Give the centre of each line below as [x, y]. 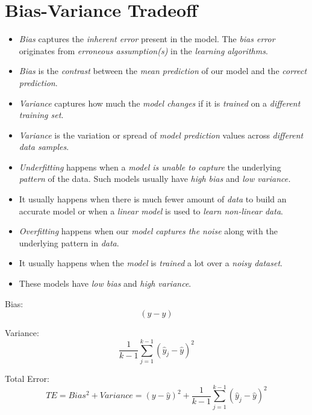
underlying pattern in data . [69, 242]
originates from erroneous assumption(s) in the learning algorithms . [143, 50]
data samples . [44, 147]
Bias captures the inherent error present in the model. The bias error [147, 39]
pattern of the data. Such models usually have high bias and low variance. [155, 179]
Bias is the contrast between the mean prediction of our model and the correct [163, 71]
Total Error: [27, 378]
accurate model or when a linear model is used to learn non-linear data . [151, 211]
